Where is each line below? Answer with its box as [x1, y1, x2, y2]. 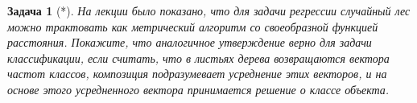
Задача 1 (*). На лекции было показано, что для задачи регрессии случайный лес [7, 2, 411, 19]
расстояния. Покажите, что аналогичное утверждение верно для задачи [7, 34, 372, 51]
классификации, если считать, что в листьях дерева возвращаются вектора [7, 49, 390, 66]
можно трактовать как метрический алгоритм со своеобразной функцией [7, 18, 378, 35]
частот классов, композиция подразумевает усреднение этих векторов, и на [7, 65, 387, 82]
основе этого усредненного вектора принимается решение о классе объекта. [7, 80, 390, 97]
